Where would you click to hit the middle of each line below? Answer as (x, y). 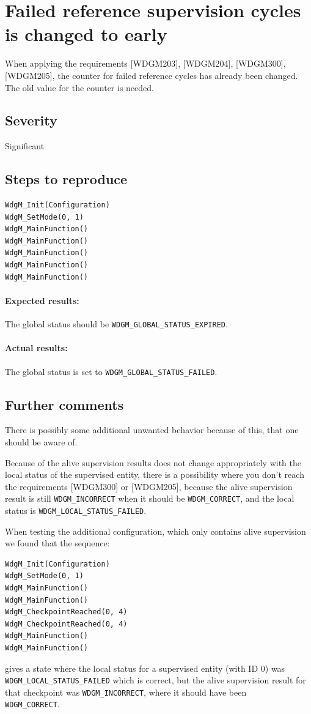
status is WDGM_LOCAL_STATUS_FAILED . (76, 510)
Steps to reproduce (66, 179)
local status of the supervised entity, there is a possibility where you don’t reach (155, 474)
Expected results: (42, 300)
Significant (25, 146)
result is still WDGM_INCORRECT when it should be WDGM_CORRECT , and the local (150, 498)
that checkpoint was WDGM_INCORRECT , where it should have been (126, 692)
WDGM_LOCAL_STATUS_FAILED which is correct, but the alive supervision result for (155, 680)
